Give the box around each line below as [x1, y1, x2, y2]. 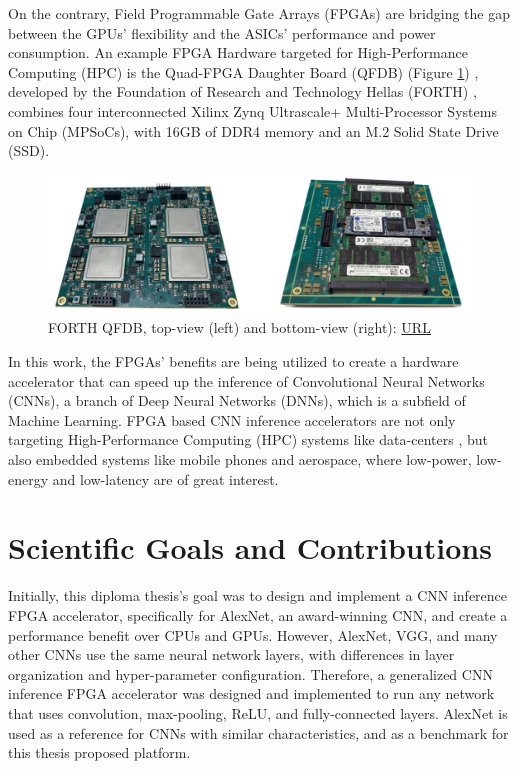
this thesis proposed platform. [8, 742, 191, 763]
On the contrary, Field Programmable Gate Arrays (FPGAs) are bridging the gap [8, 3, 510, 23]
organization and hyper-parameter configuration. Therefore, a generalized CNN [8, 663, 493, 684]
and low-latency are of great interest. [52, 468, 279, 489]
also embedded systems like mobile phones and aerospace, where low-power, [8, 449, 472, 470]
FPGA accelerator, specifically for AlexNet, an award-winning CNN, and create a [8, 604, 508, 625]
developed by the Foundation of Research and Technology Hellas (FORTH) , [8, 81, 477, 102]
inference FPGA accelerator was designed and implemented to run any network [8, 683, 495, 704]
